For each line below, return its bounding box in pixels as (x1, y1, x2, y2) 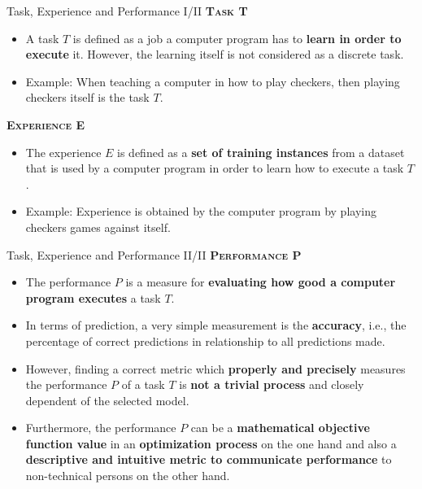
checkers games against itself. (25, 218, 171, 235)
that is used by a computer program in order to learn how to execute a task (25, 159, 404, 177)
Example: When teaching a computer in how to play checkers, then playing (25, 72, 400, 90)
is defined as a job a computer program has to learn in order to (72, 29, 402, 46)
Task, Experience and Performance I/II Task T (7, 2, 248, 19)
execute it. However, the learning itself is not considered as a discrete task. (25, 46, 404, 63)
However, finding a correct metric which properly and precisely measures (25, 360, 406, 377)
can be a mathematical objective (190, 419, 370, 436)
